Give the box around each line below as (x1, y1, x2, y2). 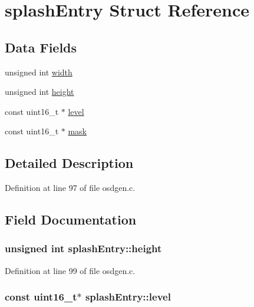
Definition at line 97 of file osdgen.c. (5, 181, 136, 194)
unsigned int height (5, 85, 74, 98)
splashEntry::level (85, 289, 171, 304)
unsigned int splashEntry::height (5, 241, 162, 256)
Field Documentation (5, 210, 137, 229)
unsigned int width (5, 65, 72, 78)
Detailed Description (5, 154, 134, 172)
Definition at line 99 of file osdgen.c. (5, 264, 136, 276)
